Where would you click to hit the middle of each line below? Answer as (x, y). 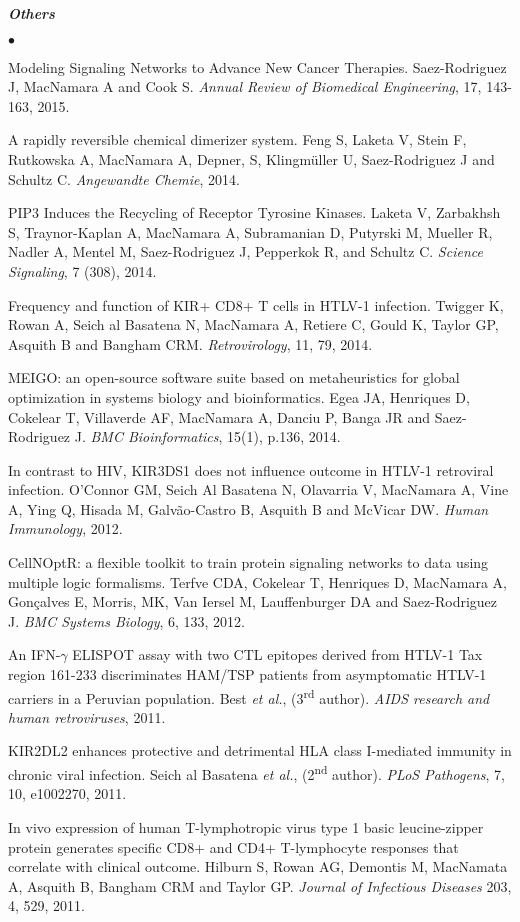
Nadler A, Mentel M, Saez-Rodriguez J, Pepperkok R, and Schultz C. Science (245, 251)
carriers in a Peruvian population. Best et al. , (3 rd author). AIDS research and (249, 696)
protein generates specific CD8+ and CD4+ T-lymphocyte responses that (233, 846)
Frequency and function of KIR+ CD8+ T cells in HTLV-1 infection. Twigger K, (256, 304)
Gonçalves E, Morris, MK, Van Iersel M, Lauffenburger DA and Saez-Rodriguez (253, 601)
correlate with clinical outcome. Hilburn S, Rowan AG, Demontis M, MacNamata (258, 866)
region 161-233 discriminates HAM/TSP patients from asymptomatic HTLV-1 (247, 674)
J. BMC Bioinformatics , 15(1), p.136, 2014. (207, 436)
